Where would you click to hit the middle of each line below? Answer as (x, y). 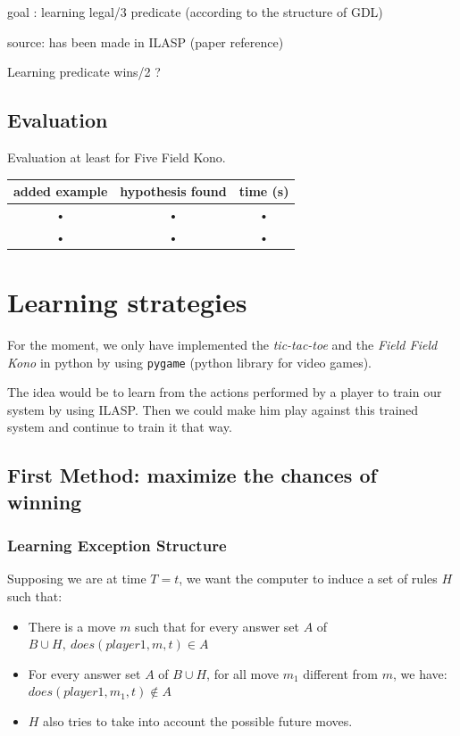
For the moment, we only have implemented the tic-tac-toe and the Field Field (222, 344)
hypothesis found (173, 191)
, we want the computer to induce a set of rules (308, 579)
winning (45, 501)
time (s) (264, 191)
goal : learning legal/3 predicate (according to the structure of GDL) (195, 12)
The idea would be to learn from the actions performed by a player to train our (225, 392)
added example (61, 191)
